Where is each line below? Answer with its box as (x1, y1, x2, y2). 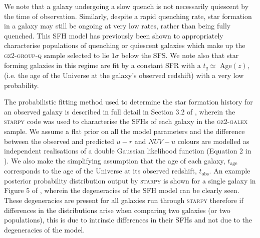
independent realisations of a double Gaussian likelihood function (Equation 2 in (4, 145, 251, 156)
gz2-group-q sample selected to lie (4, 49, 109, 60)
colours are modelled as (177, 135, 249, 146)
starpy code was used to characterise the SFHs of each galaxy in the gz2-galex (4, 116, 248, 126)
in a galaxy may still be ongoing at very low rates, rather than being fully (4, 20, 231, 31)
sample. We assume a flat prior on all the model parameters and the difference (4, 125, 245, 136)
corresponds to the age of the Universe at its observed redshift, (4, 165, 197, 176)
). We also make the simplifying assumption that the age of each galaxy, (4, 155, 225, 165)
